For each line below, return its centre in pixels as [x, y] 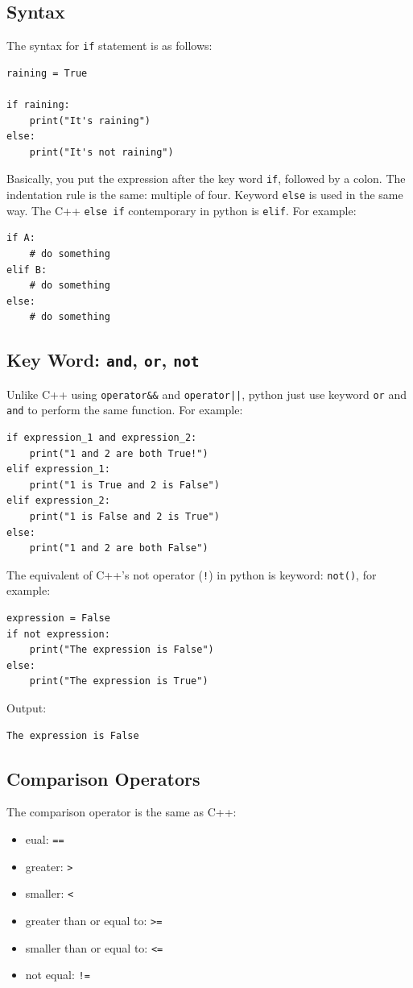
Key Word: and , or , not [103, 360]
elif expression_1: [58, 469]
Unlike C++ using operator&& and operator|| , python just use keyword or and [206, 394]
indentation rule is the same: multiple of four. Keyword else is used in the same [205, 195]
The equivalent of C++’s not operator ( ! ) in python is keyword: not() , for [192, 574]
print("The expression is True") [119, 681]
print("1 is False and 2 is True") [124, 517]
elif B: [27, 270]
